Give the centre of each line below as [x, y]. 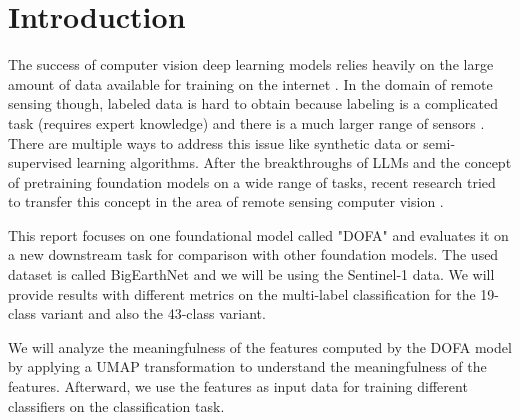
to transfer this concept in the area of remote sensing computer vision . [226, 201]
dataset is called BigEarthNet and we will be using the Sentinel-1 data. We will [251, 274]
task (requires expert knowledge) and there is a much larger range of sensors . [246, 122]
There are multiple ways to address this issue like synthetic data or [213, 142]
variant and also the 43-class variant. [153, 313]
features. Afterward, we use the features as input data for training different [238, 386]
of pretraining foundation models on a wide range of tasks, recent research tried [252, 181]
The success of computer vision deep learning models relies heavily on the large [251, 64]
